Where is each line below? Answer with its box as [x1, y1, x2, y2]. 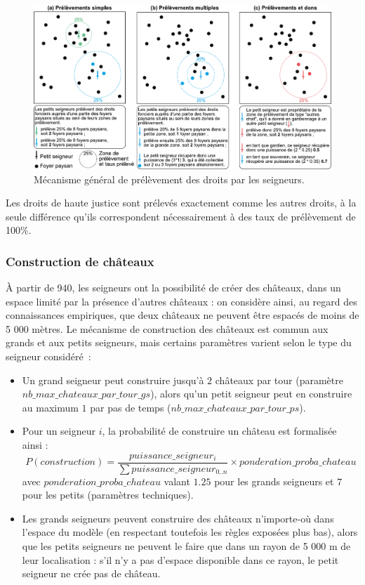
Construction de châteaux [6, 252, 154, 270]
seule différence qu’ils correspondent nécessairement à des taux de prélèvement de [6, 209, 356, 223]
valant [164, 473, 190, 488]
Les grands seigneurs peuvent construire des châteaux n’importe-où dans [22, 511, 334, 525]
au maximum [22, 400, 79, 414]
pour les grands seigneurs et [214, 473, 334, 488]
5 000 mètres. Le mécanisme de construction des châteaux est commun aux [6, 321, 328, 336]
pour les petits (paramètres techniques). [22, 487, 194, 502]
